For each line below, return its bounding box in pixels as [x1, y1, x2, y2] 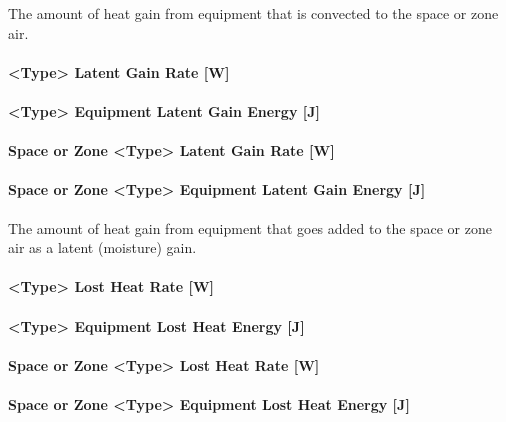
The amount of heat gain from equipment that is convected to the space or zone [8, 3, 499, 23]
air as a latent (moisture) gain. [8, 237, 197, 258]
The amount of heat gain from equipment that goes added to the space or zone [8, 217, 492, 238]
